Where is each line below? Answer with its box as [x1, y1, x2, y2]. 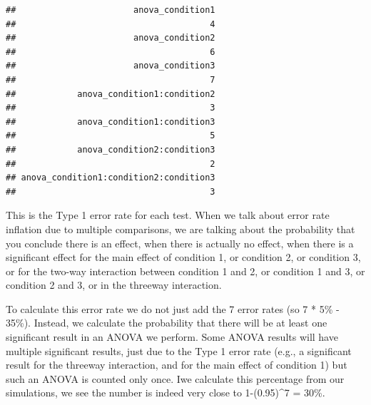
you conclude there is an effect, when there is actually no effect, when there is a [6, 235, 354, 250]
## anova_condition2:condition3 [6, 144, 215, 155]
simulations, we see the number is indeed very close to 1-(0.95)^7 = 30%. [6, 385, 325, 400]
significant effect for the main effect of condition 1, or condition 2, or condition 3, [6, 250, 361, 265]
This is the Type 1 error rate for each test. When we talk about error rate [6, 207, 330, 222]
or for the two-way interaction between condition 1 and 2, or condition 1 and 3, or [6, 263, 365, 278]
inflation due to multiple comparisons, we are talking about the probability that [6, 221, 355, 236]
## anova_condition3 [6, 61, 215, 71]
